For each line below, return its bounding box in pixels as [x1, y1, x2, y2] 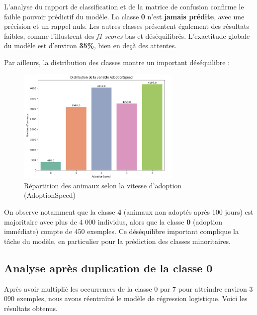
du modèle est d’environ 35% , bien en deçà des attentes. [4, 40, 177, 51]
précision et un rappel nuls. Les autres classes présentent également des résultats [4, 21, 250, 31]
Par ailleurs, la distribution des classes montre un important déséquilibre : [4, 57, 230, 67]
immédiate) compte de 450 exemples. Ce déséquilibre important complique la [4, 226, 239, 236]
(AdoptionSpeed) [24, 190, 76, 200]
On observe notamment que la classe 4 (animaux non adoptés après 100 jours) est [4, 207, 254, 217]
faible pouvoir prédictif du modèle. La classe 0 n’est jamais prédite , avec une [4, 11, 245, 21]
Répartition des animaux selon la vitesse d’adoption [24, 180, 182, 190]
